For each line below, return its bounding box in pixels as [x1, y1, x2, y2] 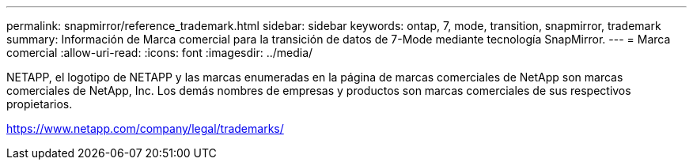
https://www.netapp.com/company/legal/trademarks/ [6, 122, 284, 135]
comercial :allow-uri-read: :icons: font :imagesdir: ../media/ [6, 46, 313, 59]
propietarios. [6, 97, 73, 111]
